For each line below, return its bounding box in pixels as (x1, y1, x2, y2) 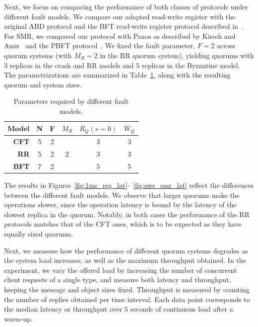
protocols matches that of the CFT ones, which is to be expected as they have (4, 219, 242, 229)
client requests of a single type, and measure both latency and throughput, (4, 274, 231, 285)
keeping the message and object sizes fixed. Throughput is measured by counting (4, 284, 250, 294)
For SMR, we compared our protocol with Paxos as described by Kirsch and (4, 30, 236, 41)
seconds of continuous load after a (130, 304, 233, 314)
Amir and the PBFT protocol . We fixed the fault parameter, (4, 40, 195, 51)
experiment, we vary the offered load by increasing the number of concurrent (4, 264, 237, 275)
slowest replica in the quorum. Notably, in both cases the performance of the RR (4, 209, 250, 219)
